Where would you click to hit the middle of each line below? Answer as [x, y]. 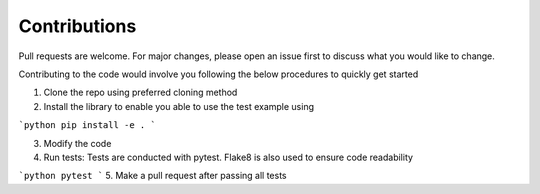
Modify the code [77, 143]
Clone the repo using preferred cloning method [140, 92]
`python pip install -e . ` [87, 125]
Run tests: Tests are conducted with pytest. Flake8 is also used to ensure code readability [228, 157]
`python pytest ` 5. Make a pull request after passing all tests [152, 176]
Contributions [77, 26]
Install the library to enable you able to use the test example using [179, 106]
